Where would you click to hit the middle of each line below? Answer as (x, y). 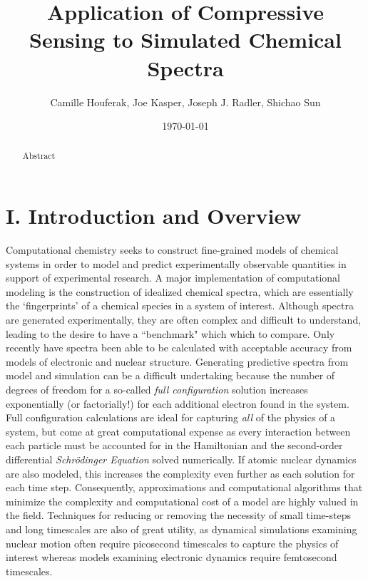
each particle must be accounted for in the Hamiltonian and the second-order (174, 445)
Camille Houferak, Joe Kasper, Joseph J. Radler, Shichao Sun (185, 102)
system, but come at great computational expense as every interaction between (178, 431)
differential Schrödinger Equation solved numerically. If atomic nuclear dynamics (181, 459)
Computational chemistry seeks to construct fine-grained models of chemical (172, 250)
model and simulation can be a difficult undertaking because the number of (170, 375)
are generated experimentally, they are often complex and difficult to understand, (184, 320)
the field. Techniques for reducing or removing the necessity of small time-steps (178, 515)
